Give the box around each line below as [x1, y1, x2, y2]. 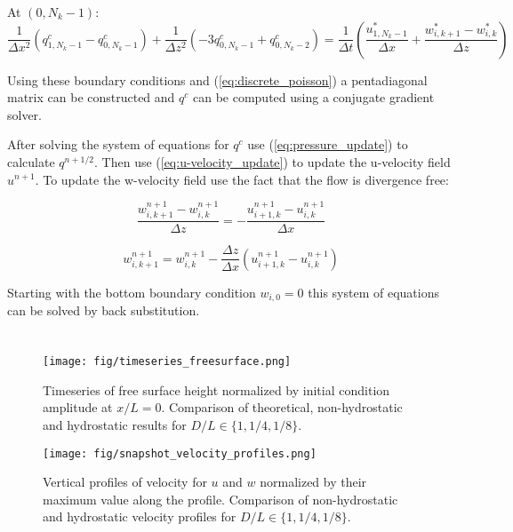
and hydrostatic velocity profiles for [43, 507, 236, 526]
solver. [7, 105, 43, 123]
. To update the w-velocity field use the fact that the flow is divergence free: [35, 170, 449, 188]
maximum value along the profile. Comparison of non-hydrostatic [43, 489, 398, 508]
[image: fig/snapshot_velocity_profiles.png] [43, 447, 317, 460]
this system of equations [308, 282, 439, 301]
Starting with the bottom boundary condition [7, 282, 256, 301]
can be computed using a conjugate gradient [192, 88, 435, 107]
